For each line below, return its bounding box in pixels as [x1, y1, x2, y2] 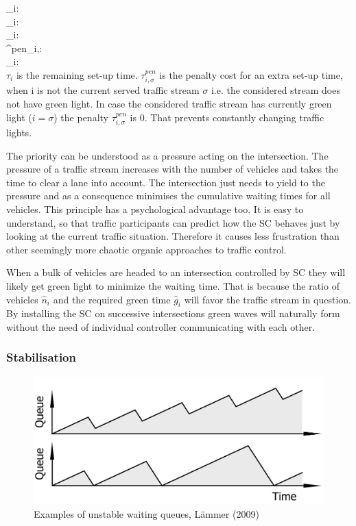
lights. [6, 125, 32, 139]
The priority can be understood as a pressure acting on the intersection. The [6, 148, 329, 162]
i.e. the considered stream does [211, 83, 340, 97]
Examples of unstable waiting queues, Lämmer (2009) [34, 507, 259, 521]
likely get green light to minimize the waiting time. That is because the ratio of [6, 278, 340, 292]
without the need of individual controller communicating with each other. [6, 319, 316, 334]
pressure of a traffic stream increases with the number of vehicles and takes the [6, 162, 339, 176]
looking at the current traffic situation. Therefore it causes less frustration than [6, 229, 340, 243]
